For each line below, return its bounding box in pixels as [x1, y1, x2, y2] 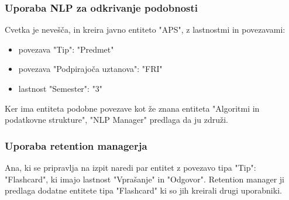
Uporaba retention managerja [5, 138, 147, 153]
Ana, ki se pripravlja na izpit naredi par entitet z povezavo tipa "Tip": [5, 161, 256, 173]
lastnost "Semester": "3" [18, 82, 103, 94]
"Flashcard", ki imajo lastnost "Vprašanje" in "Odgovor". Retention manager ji [5, 173, 284, 185]
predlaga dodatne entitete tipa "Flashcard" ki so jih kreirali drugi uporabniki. [5, 184, 282, 196]
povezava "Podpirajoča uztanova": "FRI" [18, 63, 163, 75]
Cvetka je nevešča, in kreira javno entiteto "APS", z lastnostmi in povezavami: [5, 23, 285, 36]
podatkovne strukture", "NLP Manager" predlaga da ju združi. [5, 113, 228, 126]
